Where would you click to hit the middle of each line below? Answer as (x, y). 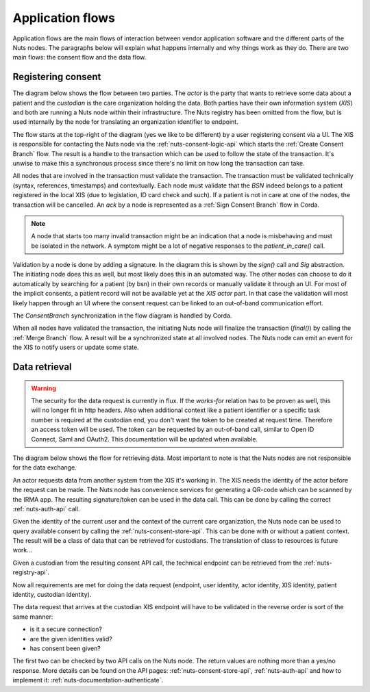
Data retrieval (42, 367)
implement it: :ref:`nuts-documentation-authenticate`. (88, 680)
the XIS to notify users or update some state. (76, 347)
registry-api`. (31, 572)
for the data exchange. (45, 467)
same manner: (33, 617)
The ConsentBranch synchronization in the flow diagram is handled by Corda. (122, 316)
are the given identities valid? (71, 639)
